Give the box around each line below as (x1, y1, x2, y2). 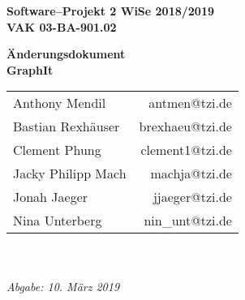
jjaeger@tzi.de (153, 187, 232, 207)
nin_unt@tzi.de (144, 211, 232, 230)
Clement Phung (13, 140, 101, 160)
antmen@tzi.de (148, 93, 232, 113)
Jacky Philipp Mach (13, 164, 127, 183)
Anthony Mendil (13, 93, 106, 113)
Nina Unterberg (13, 211, 102, 230)
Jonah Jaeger (13, 187, 88, 207)
